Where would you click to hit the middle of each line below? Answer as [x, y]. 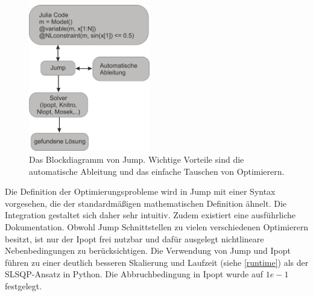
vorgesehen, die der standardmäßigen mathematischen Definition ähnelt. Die [146, 203]
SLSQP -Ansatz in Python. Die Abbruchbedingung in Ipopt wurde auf [134, 274]
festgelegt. [24, 285]
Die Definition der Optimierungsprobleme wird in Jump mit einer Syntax [140, 191]
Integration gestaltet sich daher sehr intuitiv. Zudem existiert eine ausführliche [150, 215]
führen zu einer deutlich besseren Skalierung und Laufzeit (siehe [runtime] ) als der [157, 262]
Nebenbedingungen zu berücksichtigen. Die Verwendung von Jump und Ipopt [148, 250]
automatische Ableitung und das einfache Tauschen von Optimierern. [157, 171]
